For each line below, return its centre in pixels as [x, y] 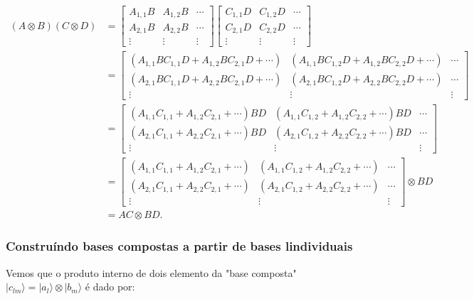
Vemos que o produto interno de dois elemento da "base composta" [151, 272]
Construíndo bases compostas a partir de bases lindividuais [179, 246]
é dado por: [110, 287]
